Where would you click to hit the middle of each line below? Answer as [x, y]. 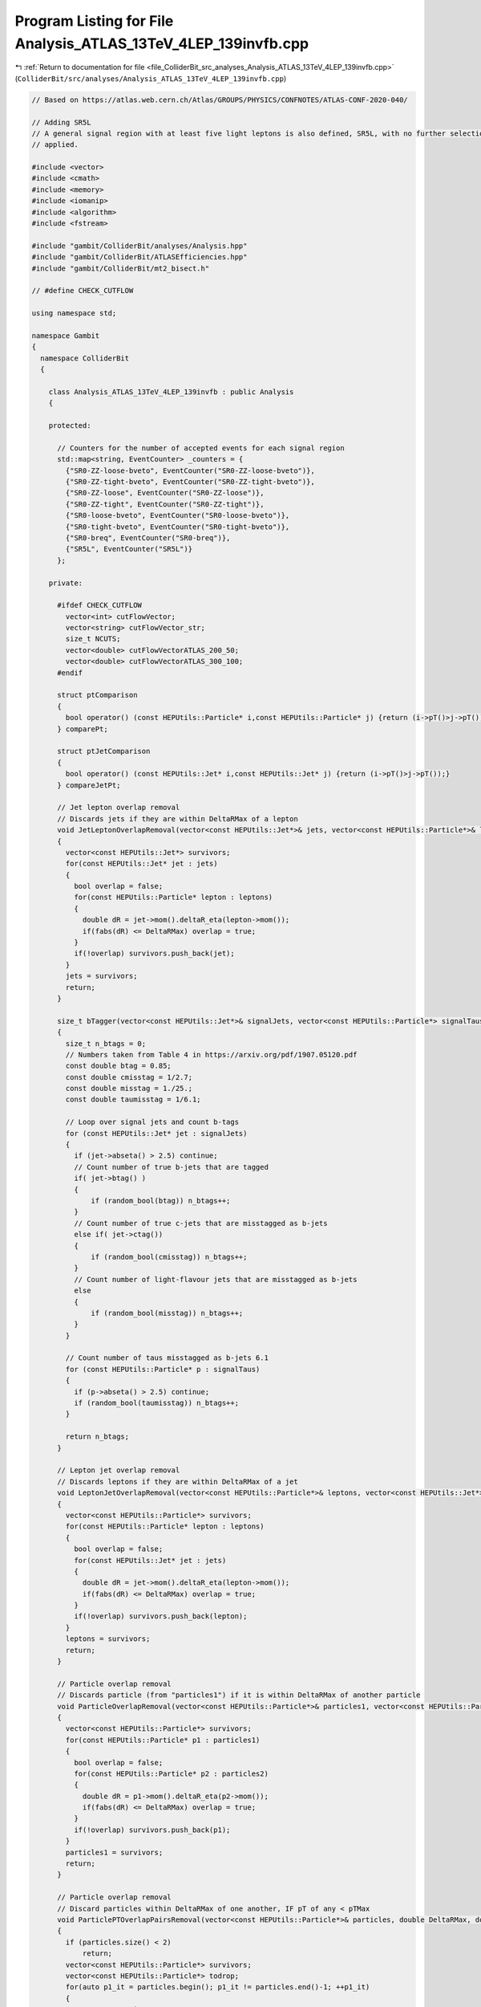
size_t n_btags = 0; [106, 1043]
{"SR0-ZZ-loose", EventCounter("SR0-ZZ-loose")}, [165, 493]
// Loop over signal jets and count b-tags [152, 1122]
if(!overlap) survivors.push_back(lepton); [160, 1616]
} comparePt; [83, 729]
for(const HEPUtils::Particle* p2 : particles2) [171, 1773]
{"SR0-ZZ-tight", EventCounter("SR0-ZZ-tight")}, [165, 504]
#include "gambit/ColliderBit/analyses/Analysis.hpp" [139, 246]
